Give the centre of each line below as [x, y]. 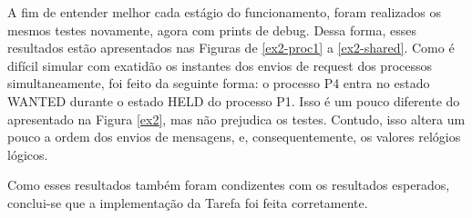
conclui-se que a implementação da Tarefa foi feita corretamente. [188, 202]
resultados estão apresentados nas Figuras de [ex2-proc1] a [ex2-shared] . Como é [231, 48]
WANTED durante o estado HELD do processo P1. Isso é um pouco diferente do [234, 100]
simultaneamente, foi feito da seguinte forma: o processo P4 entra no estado [219, 83]
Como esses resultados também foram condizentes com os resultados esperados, [229, 185]
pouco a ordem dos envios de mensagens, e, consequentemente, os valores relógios [234, 137]
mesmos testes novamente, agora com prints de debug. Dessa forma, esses [212, 30]
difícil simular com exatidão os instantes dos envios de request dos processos [220, 65]
